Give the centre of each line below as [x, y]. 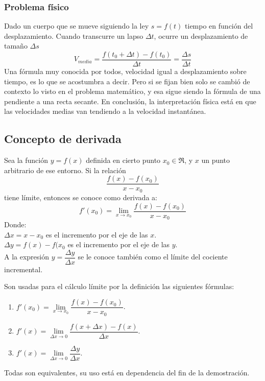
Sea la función [26, 160]
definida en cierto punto [123, 160]
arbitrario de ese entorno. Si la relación [65, 170]
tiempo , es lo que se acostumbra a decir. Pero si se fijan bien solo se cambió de [127, 81]
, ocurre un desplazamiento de [201, 35]
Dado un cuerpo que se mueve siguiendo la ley [77, 26]
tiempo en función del [219, 26]
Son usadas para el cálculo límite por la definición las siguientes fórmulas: [119, 286]
